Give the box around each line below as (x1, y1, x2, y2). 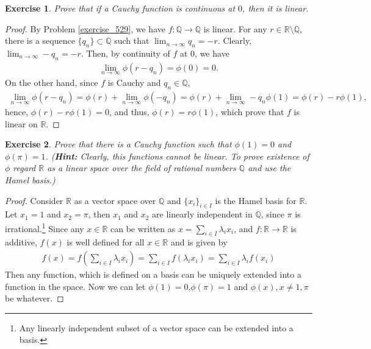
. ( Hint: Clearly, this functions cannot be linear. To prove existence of (45, 149, 309, 162)
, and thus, (109, 105, 149, 118)
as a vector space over (74, 194, 156, 206)
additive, (5, 236, 37, 249)
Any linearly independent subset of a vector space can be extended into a (19, 321, 294, 334)
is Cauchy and (107, 76, 161, 89)
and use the (248, 161, 291, 174)
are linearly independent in (152, 208, 253, 220)
